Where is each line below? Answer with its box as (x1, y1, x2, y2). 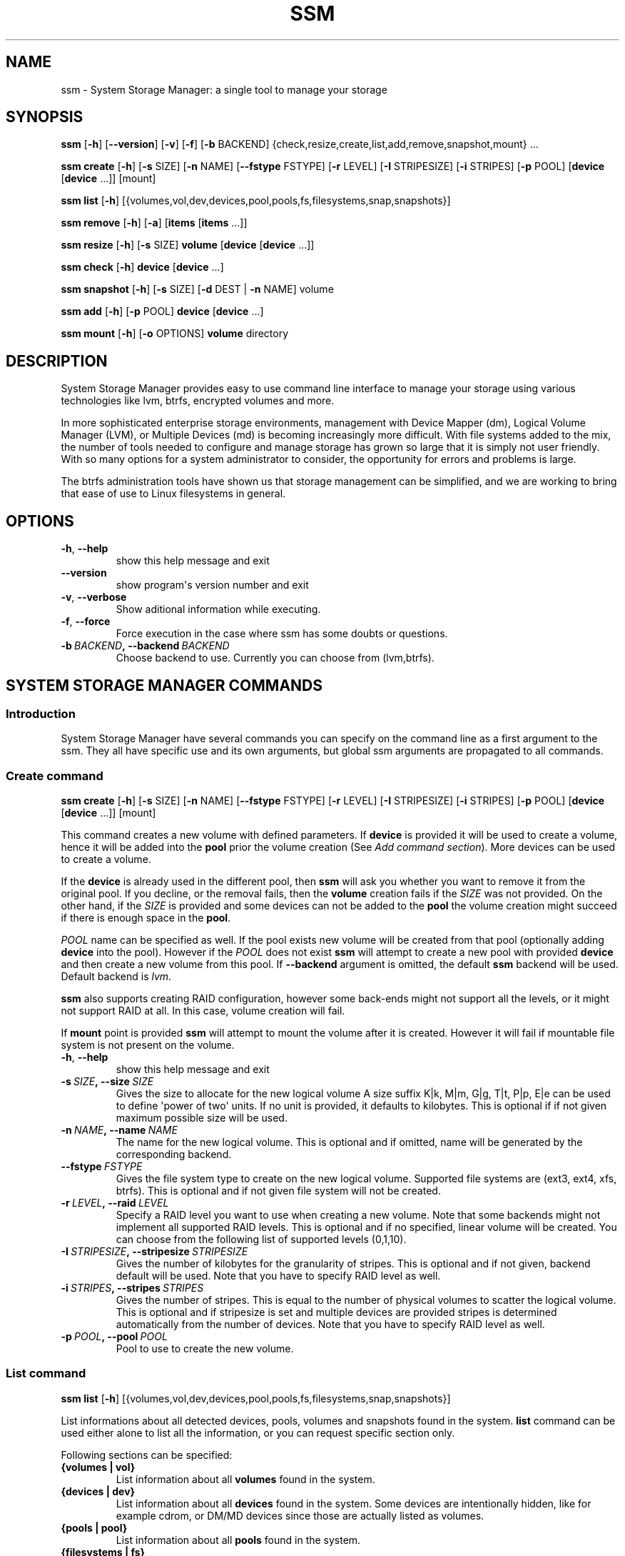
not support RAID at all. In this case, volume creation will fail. (61, 1004, 345, 1017)
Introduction (6, 706, 76, 721)
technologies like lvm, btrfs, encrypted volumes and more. (61, 394, 335, 407)
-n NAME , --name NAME (61, 1124, 178, 1137)
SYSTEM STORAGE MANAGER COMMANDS (6, 676, 322, 694)
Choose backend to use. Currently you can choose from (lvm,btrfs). (116, 652, 435, 664)
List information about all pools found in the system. (116, 1533, 361, 1546)
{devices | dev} (61, 1485, 136, 1497)
